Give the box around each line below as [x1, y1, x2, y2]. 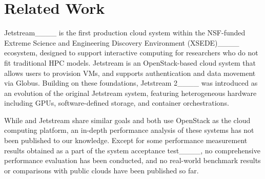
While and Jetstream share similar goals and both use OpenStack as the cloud [4, 114, 251, 125]
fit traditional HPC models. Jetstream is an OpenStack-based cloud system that [4, 57, 256, 68]
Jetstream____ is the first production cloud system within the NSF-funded [4, 27, 246, 38]
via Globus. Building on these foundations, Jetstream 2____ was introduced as [4, 77, 258, 88]
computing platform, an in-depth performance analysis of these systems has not [4, 125, 254, 135]
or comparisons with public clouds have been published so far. [4, 165, 199, 175]
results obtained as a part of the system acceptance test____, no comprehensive [4, 145, 260, 155]
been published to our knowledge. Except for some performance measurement [4, 135, 248, 146]
